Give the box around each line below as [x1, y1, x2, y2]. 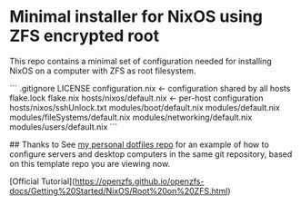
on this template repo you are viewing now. [9, 158, 171, 169]
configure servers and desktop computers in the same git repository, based [9, 148, 293, 160]
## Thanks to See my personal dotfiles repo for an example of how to [9, 139, 270, 150]
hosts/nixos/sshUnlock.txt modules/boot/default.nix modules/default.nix [9, 102, 280, 112]
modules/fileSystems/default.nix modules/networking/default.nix [9, 112, 253, 122]
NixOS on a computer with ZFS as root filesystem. [9, 65, 196, 76]
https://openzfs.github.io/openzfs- [74, 175, 205, 187]
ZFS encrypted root [9, 25, 160, 46]
